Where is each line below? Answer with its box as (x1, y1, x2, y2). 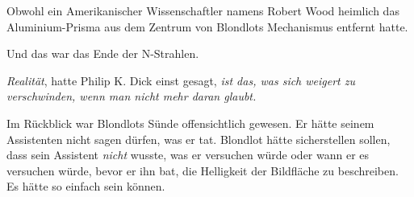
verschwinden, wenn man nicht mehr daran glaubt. (6, 88, 257, 105)
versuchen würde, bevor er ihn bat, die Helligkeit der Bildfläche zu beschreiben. (6, 162, 399, 179)
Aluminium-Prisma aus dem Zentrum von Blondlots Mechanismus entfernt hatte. (6, 18, 408, 35)
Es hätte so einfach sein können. (6, 178, 165, 195)
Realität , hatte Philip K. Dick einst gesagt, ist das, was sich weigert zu (6, 72, 356, 88)
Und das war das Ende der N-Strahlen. (6, 45, 199, 62)
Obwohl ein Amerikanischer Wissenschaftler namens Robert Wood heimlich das (6, 2, 399, 18)
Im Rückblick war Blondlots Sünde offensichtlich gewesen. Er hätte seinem (6, 114, 374, 131)
